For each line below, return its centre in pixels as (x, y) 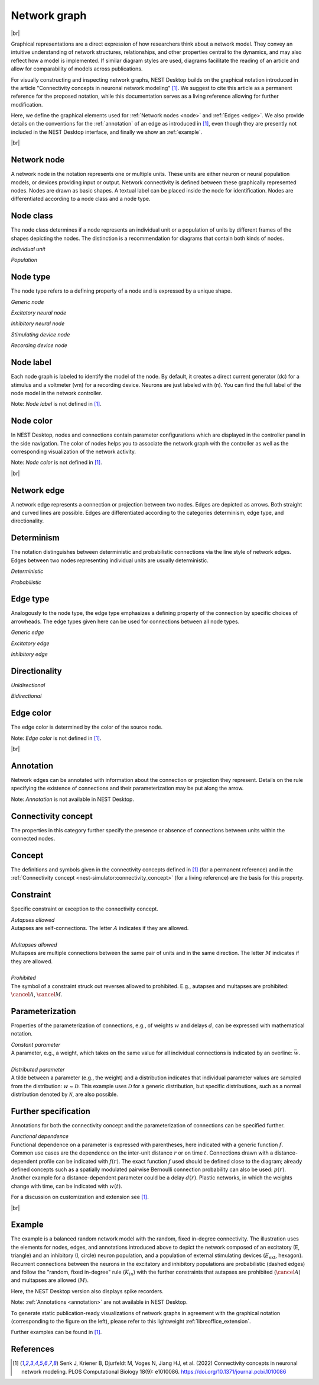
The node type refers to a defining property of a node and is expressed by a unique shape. (121, 291)
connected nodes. (33, 839)
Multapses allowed (34, 944)
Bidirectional (26, 696)
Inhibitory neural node (38, 323)
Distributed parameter (38, 1069)
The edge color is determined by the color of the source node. (87, 727)
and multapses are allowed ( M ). (50, 1280)
